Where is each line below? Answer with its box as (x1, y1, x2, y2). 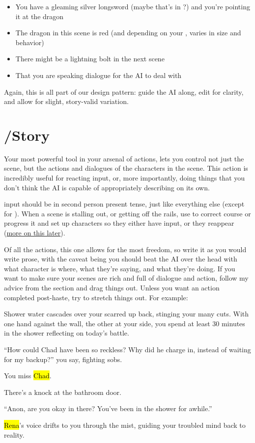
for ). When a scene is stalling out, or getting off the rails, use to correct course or (4, 208, 251, 218)
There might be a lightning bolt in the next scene (15, 53, 165, 64)
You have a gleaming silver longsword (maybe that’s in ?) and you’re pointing (15, 1, 250, 11)
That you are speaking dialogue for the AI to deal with (15, 70, 182, 80)
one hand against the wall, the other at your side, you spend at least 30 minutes (4, 318, 245, 328)
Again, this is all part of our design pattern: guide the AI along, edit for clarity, (4, 86, 244, 97)
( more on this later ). (4, 228, 65, 238)
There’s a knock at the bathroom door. (4, 387, 121, 397)
